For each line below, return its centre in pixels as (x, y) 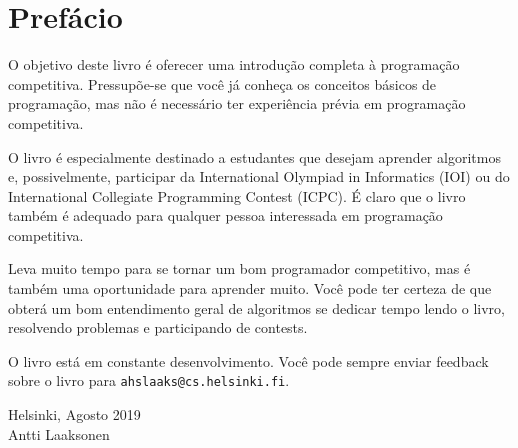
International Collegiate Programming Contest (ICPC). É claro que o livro (237, 195)
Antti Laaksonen (59, 433)
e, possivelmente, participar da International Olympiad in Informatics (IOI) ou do (259, 176)
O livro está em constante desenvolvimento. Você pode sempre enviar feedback (248, 360)
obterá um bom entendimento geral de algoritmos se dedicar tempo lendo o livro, (256, 307)
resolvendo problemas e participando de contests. (158, 327)
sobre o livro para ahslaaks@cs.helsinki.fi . (149, 380)
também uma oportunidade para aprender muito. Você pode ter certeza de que (250, 288)
